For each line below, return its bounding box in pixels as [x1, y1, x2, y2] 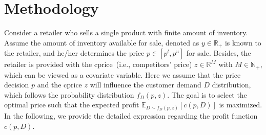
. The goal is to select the [167, 89, 247, 100]
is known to [224, 37, 261, 48]
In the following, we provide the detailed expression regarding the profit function [4, 110, 258, 121]
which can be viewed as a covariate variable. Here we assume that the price [4, 69, 241, 80]
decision [4, 79, 29, 90]
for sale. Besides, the [186, 48, 251, 58]
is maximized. [219, 99, 262, 110]
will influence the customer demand [90, 79, 201, 90]
